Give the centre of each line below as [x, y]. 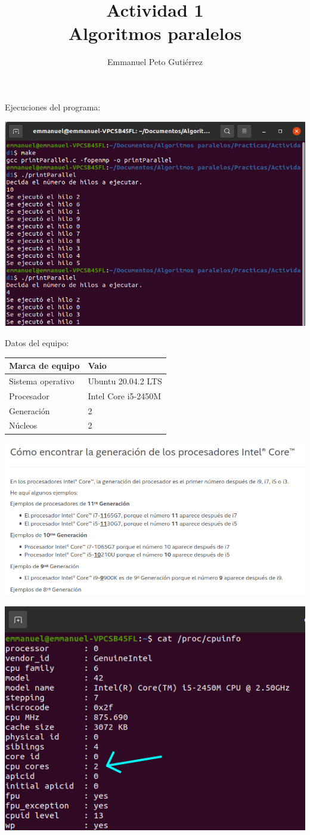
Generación [30, 410]
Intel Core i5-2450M [125, 395]
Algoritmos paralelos [155, 33]
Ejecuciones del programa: [53, 107]
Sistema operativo [42, 380]
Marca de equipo [44, 366]
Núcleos [23, 425]
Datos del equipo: [37, 342]
